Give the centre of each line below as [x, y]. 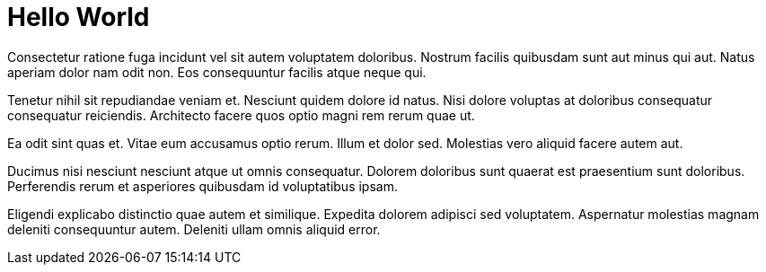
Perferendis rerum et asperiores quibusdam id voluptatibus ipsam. [203, 186]
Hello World [79, 17]
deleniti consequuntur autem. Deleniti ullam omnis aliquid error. [194, 229]
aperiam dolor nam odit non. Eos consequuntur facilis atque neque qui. [217, 72]
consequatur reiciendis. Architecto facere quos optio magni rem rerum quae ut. [241, 115]
